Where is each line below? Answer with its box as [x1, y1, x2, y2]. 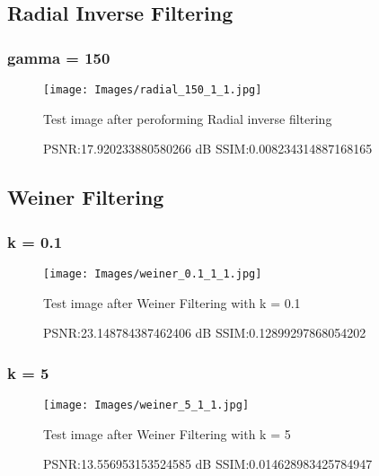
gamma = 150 [7, 46, 110, 68]
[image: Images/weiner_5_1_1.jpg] [43, 398, 250, 411]
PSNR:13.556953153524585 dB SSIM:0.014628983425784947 [43, 454, 373, 473]
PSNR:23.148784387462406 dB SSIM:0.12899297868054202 [43, 323, 366, 342]
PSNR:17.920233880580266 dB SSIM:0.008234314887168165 [43, 139, 373, 158]
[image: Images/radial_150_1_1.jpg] [43, 84, 262, 96]
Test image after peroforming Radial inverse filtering [43, 109, 332, 128]
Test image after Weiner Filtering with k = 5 [43, 424, 291, 443]
